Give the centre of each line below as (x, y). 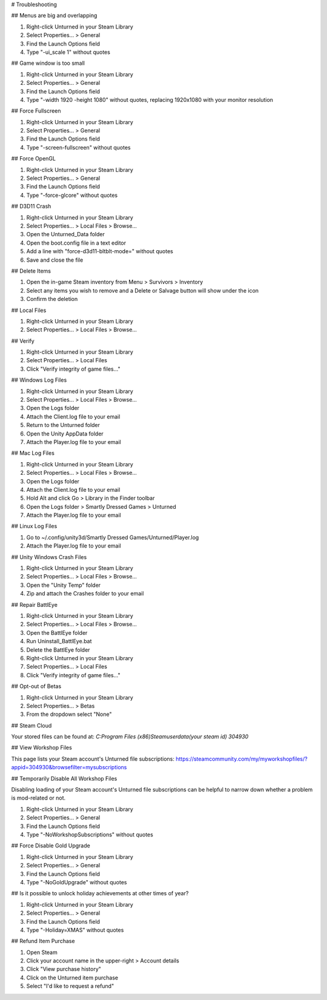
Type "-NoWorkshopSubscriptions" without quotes (90, 834)
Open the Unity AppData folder (65, 434)
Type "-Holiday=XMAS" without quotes (75, 930)
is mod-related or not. (38, 798)
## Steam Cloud (31, 725)
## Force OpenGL (33, 159)
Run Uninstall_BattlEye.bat (59, 641)
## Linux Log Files (34, 526)
